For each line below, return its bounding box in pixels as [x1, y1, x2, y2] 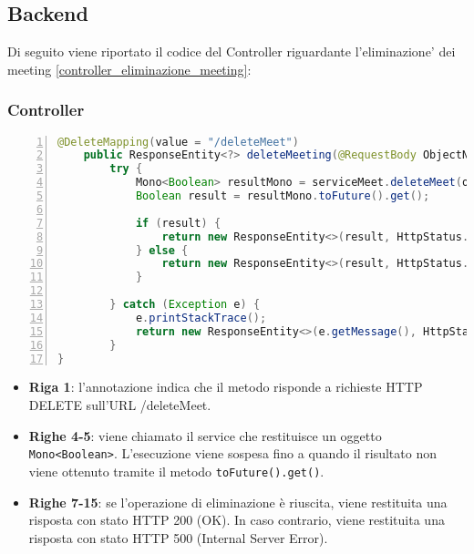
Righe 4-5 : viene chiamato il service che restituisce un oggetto [28, 426, 382, 445]
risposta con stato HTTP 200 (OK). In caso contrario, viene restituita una [28, 510, 445, 529]
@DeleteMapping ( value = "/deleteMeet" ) [57, 135, 299, 149]
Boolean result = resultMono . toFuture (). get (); [135, 190, 430, 203]
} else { [135, 243, 189, 257]
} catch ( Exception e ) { [109, 298, 261, 312]
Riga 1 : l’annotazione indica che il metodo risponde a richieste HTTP [28, 377, 423, 396]
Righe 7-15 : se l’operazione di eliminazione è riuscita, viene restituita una [28, 492, 448, 511]
